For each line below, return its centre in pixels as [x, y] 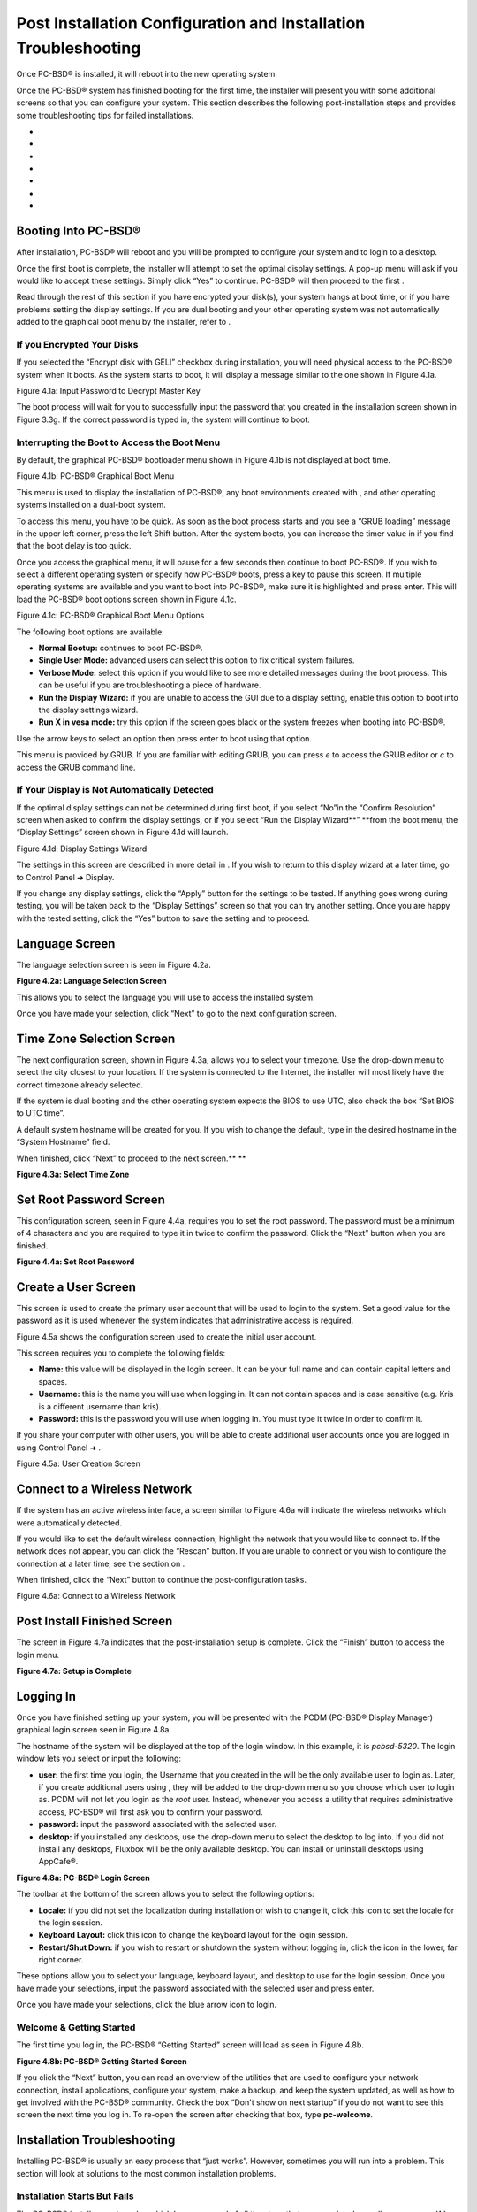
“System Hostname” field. [63, 1142]
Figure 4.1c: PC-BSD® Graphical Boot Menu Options [110, 616]
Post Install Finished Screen [95, 1621]
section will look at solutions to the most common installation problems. [146, 2173]
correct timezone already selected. [80, 1085]
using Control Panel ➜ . [59, 1448]
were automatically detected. [69, 1523]
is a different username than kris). [100, 1406]
